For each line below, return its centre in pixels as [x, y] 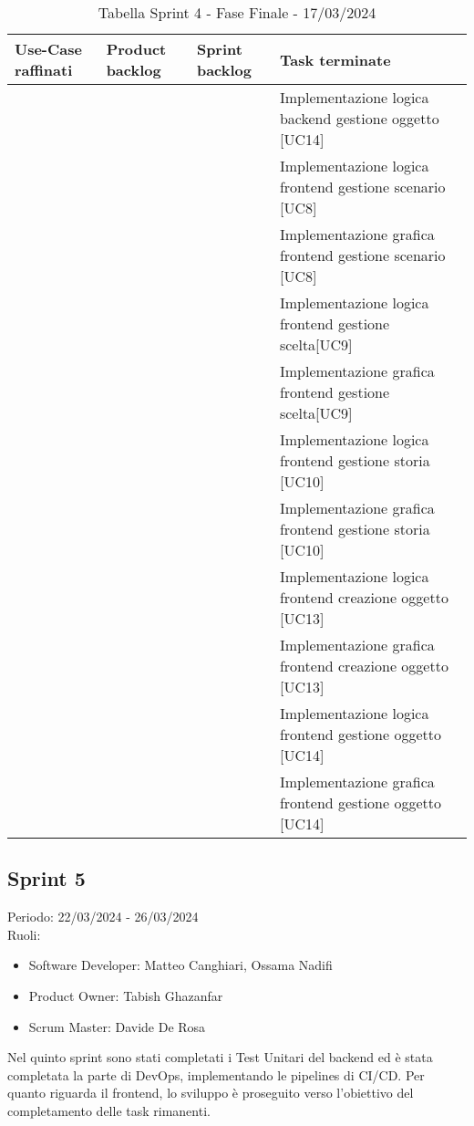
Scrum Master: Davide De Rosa [117, 1026]
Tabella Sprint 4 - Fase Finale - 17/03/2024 [237, 12]
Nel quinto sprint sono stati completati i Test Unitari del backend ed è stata [220, 1057]
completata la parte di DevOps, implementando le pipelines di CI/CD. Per [216, 1074]
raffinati [44, 70]
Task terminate [335, 59]
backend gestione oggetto [359, 118]
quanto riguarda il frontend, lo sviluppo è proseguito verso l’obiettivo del [211, 1093]
